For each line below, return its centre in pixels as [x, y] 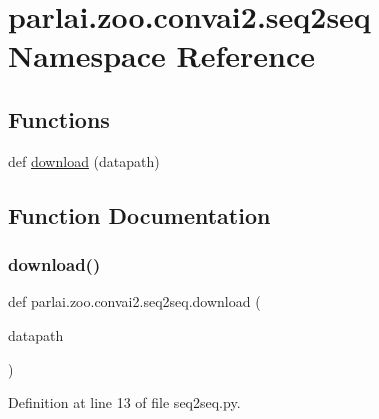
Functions [59, 118]
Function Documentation [139, 214]
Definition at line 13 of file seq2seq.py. [124, 402]
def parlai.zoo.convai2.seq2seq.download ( [134, 301]
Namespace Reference [161, 55]
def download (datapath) [84, 160]
